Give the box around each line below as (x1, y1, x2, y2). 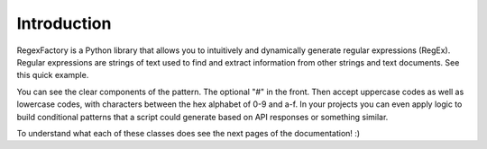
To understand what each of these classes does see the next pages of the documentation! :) (16, 127, 361, 138)
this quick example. (16, 70, 89, 81)
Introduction (16, 13, 112, 33)
